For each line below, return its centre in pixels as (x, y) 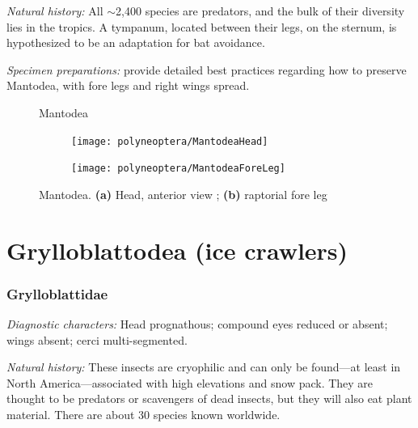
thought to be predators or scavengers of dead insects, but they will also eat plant (209, 398)
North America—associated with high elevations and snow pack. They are (190, 382)
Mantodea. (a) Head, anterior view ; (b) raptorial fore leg (183, 194)
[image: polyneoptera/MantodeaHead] (170, 141)
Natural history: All (55, 11)
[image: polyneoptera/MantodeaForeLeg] (178, 169)
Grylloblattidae (57, 293)
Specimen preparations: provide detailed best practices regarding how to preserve (207, 69)
